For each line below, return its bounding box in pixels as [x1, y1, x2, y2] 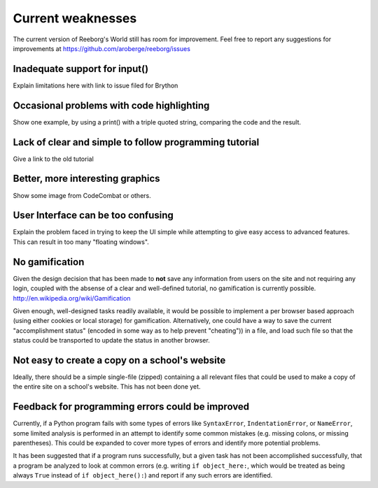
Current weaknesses [13, 10, 137, 26]
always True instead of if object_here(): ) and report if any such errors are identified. [13, 471, 273, 480]
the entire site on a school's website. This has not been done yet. [13, 382, 201, 391]
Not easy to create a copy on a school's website [13, 354, 226, 366]
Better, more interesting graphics [13, 173, 160, 185]
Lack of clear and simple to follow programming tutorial [13, 136, 260, 148]
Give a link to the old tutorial [13, 155, 94, 163]
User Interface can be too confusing [13, 210, 174, 222]
